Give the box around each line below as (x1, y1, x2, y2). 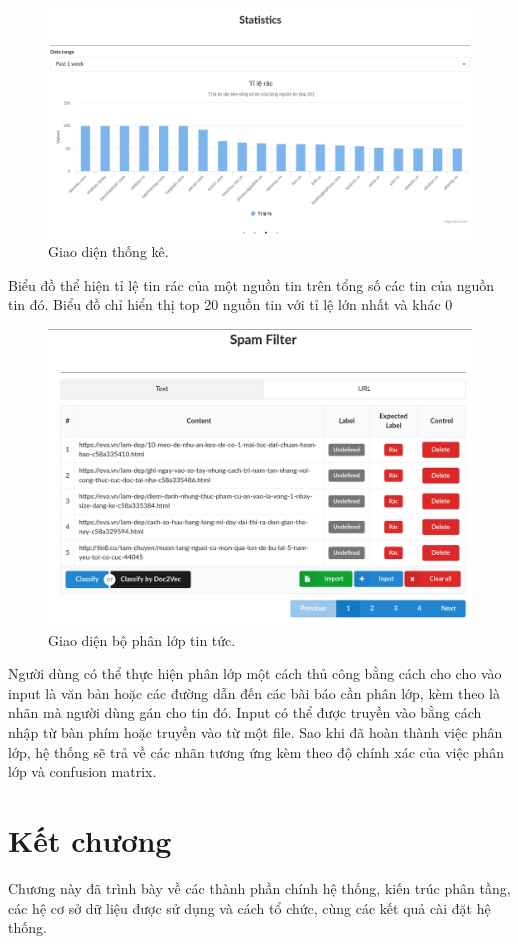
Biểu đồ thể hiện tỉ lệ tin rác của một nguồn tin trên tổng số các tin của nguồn (8, 274, 495, 295)
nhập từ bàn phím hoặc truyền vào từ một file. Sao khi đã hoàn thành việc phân (8, 722, 503, 743)
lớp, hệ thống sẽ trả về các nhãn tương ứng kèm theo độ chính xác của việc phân (8, 741, 504, 762)
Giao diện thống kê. (48, 240, 169, 261)
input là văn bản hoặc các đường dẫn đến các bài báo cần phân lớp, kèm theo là (8, 682, 500, 703)
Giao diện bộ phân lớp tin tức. (48, 629, 236, 650)
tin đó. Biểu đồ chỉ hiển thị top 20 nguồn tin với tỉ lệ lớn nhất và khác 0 (8, 294, 453, 315)
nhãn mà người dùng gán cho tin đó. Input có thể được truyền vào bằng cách (8, 702, 482, 723)
